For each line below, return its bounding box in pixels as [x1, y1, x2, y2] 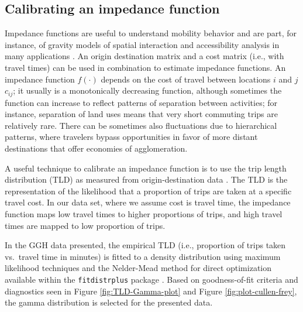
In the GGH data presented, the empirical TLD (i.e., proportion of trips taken [5, 239, 286, 251]
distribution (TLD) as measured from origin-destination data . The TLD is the [5, 173, 288, 186]
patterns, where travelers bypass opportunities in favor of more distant [5, 131, 258, 143]
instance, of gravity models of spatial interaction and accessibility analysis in [5, 38, 280, 50]
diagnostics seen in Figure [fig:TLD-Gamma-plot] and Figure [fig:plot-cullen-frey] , [5, 284, 297, 297]
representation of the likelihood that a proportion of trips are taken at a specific [5, 184, 292, 197]
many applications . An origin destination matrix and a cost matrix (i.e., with [5, 50, 284, 62]
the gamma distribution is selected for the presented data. [5, 296, 213, 308]
